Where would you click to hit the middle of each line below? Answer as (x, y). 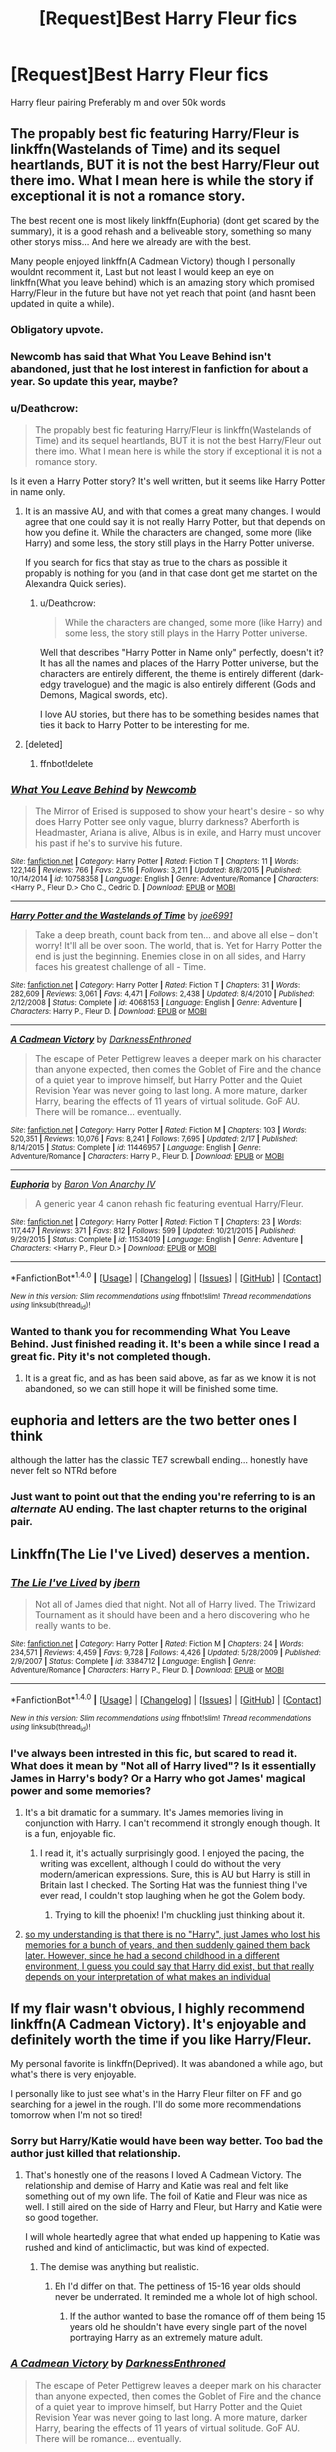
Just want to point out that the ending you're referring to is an (163, 1497)
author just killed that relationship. (96, 2153)
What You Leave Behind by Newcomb (103, 789)
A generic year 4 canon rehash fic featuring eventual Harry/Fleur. (169, 1204)
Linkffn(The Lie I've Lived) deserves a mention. (160, 1553)
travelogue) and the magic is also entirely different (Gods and (189, 684)
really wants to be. (73, 1625)
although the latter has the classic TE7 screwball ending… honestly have (159, 1460)
